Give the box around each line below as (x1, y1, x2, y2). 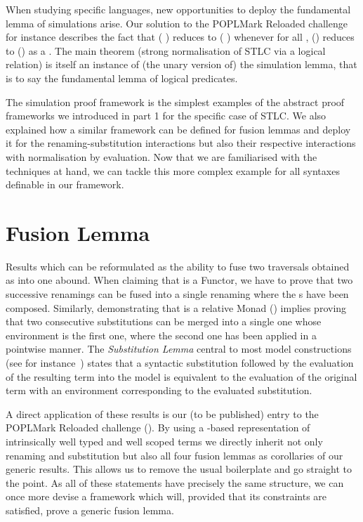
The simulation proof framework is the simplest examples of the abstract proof (6, 94, 345, 109)
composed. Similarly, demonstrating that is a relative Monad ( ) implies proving (6, 300, 347, 315)
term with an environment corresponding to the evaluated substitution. (6, 383, 312, 398)
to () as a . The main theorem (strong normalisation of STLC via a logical (6, 43, 326, 58)
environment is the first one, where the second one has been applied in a (6, 327, 317, 342)
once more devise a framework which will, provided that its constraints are (6, 489, 327, 504)
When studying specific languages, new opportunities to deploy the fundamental (6, 2, 351, 16)
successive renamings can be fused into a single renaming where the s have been (6, 287, 349, 301)
